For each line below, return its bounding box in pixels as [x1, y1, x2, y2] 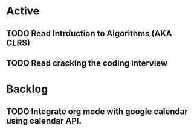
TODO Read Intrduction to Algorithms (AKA [6, 28, 172, 39]
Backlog [6, 83, 48, 96]
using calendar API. [6, 116, 82, 126]
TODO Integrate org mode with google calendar [6, 106, 189, 116]
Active [6, 4, 40, 18]
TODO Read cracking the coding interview [6, 58, 168, 68]
